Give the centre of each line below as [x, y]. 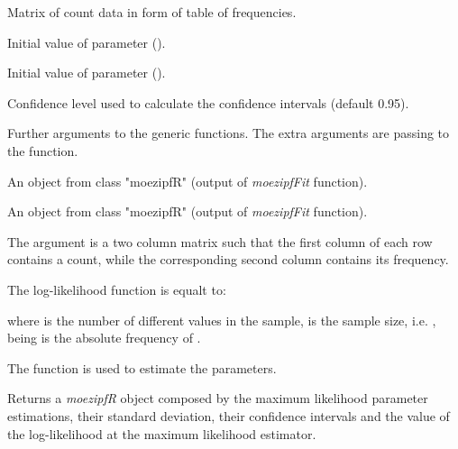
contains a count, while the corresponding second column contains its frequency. [228, 259]
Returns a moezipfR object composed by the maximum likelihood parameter [218, 398]
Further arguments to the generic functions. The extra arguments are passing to [229, 133]
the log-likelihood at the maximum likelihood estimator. [162, 433]
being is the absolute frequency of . [104, 338]
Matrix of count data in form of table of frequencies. [152, 12]
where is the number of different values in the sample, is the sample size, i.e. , [222, 320]
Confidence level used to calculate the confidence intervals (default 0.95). [208, 102]
